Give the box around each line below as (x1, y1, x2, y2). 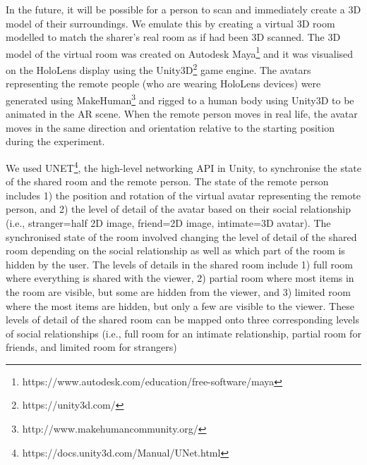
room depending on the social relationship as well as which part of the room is (6, 243, 345, 258)
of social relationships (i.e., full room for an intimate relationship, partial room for (6, 325, 361, 340)
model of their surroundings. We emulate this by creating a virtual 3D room (6, 15, 335, 30)
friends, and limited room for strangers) (6, 340, 177, 354)
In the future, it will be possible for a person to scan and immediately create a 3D (6, 2, 361, 16)
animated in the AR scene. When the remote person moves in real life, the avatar (6, 106, 358, 121)
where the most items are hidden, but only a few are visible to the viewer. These (6, 298, 354, 313)
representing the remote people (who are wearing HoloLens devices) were (6, 76, 321, 91)
